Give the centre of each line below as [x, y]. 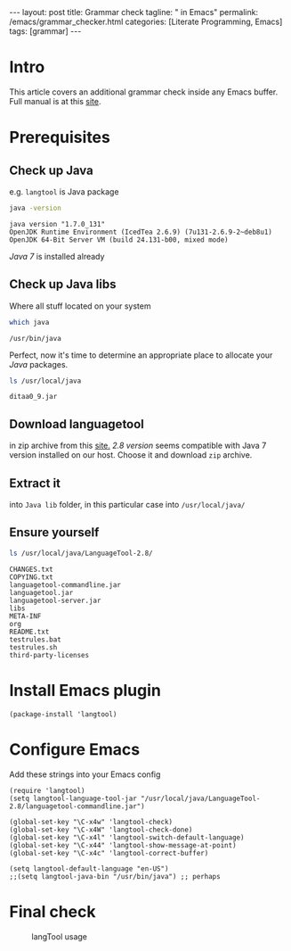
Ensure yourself [54, 533]
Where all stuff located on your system [80, 306]
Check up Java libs [63, 284]
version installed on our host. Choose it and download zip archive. [131, 455]
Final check [53, 911]
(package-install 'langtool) [63, 714]
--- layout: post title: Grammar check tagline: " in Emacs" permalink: [134, 12]
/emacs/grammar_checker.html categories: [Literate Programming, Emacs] [146, 21]
